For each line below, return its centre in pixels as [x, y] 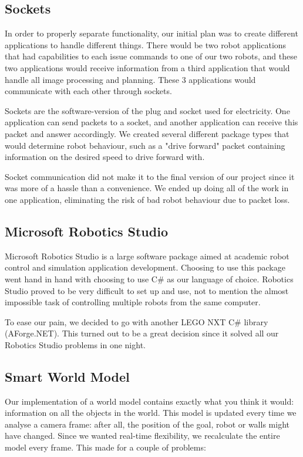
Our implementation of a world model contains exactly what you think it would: [149, 401]
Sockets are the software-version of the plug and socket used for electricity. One [147, 110]
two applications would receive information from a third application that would [147, 67]
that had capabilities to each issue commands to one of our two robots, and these [151, 56]
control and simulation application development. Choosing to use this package [145, 267]
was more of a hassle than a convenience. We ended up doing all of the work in [147, 188]
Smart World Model [67, 376]
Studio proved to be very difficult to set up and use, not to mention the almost [147, 290]
